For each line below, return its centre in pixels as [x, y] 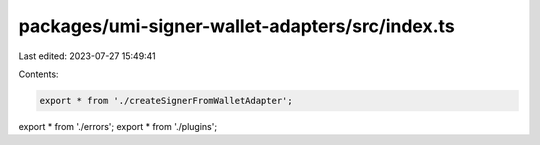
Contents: [38, 74]
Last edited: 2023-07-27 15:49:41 [87, 56]
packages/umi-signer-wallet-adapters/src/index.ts [236, 26]
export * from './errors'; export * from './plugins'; [118, 126]
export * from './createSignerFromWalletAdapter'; [166, 100]
